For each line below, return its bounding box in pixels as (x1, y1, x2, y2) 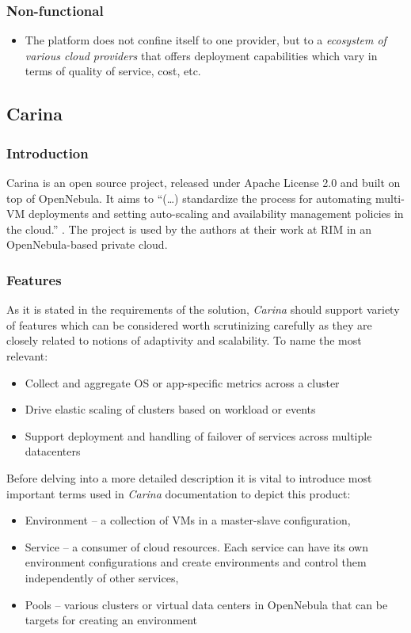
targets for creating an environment (25, 612, 198, 628)
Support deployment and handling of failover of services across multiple (25, 427, 372, 444)
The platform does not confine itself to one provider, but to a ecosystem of (25, 32, 386, 48)
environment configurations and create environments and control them (25, 554, 367, 570)
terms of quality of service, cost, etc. (25, 63, 201, 79)
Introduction (6, 143, 89, 162)
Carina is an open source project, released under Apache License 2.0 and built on (6, 174, 401, 190)
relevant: (6, 347, 48, 364)
